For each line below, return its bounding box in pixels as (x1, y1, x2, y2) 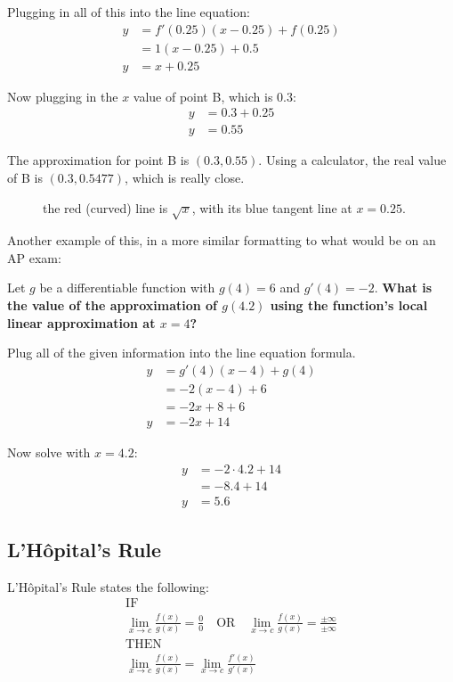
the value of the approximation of (7, 296, 217, 315)
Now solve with (7, 442, 91, 461)
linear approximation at (7, 313, 156, 332)
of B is (7, 168, 43, 186)
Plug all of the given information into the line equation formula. (7, 343, 356, 362)
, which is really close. (125, 168, 245, 186)
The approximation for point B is (7, 151, 190, 169)
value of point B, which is (133, 86, 273, 105)
